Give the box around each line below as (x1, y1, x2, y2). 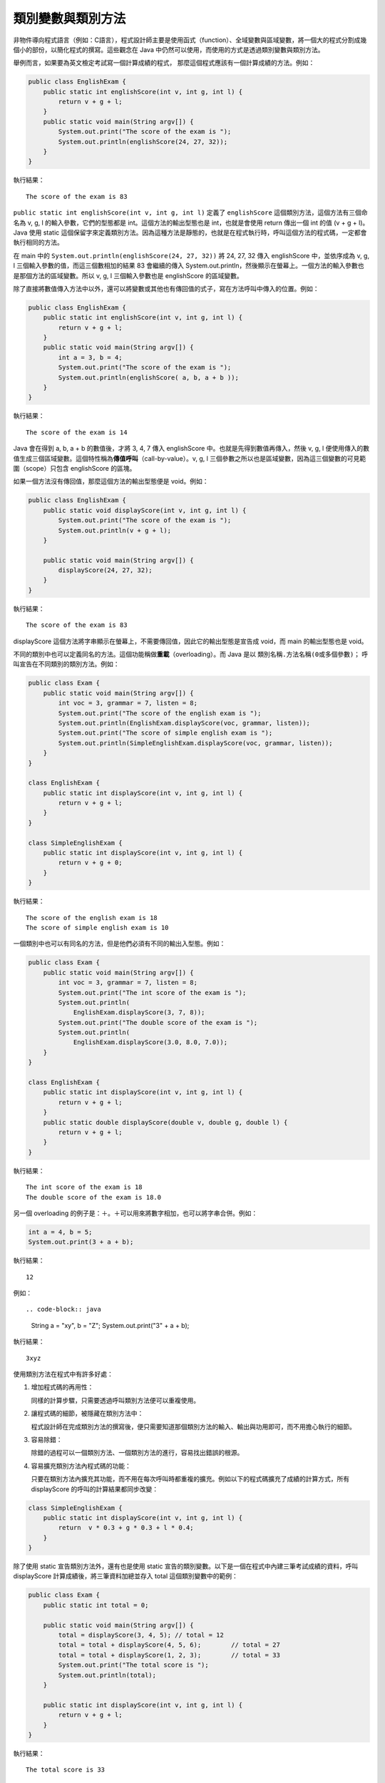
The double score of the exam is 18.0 (26, 1193, 162, 1201)
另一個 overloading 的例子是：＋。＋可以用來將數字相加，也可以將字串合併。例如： (13, 1209, 258, 1217)
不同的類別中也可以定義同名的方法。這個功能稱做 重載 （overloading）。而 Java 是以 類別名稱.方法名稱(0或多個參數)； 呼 (13, 650, 369, 659)
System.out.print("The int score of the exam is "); (58, 988, 247, 996)
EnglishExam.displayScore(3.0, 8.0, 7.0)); (73, 1038, 228, 1046)
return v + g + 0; (58, 859, 123, 867)
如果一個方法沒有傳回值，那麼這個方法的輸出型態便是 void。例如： (13, 477, 209, 486)
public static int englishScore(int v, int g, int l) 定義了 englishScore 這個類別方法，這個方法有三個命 (13, 208, 368, 217)
